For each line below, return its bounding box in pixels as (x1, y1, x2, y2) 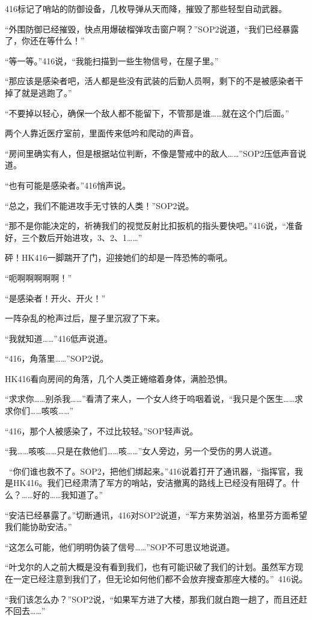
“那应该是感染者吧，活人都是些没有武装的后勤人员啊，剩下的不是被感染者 (5, 74, 295, 87)
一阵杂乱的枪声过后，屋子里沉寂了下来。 (5, 312, 165, 324)
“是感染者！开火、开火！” (5, 291, 106, 304)
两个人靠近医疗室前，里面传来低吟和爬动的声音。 (5, 127, 198, 139)
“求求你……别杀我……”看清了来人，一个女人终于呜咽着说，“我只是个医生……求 (5, 392, 304, 405)
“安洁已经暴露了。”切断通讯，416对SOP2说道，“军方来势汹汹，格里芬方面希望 (5, 508, 308, 521)
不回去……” (5, 604, 46, 617)
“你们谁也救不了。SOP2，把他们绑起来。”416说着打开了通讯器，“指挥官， (8, 464, 295, 477)
